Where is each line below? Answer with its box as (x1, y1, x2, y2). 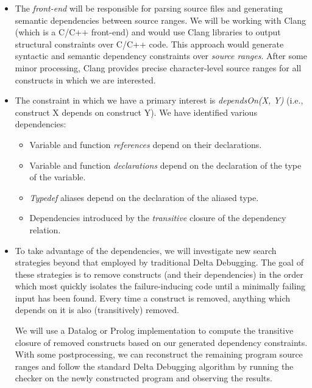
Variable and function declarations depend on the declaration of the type (29, 158, 302, 171)
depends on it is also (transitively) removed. (15, 303, 179, 316)
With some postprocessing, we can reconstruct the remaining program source (15, 348, 303, 361)
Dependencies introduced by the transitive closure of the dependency (29, 211, 286, 224)
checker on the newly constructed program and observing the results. (15, 372, 272, 384)
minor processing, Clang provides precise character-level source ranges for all (15, 61, 302, 74)
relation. (29, 223, 61, 236)
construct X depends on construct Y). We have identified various (15, 105, 257, 118)
